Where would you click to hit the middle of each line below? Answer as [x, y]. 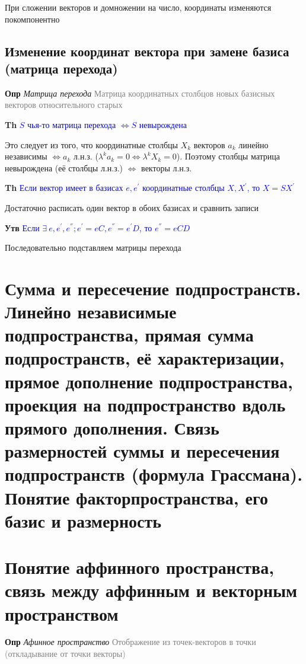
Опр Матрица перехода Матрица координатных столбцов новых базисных [140, 93]
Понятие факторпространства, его [136, 497]
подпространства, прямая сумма [129, 335]
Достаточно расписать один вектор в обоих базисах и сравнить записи [132, 207]
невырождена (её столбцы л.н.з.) [64, 167]
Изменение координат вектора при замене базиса [147, 51]
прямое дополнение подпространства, [149, 381]
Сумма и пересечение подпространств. [153, 288]
